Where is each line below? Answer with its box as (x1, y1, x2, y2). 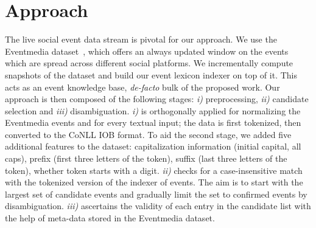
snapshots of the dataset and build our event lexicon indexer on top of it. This (5, 68, 297, 81)
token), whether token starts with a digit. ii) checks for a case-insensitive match (5, 164, 303, 176)
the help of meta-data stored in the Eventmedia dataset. (5, 212, 215, 224)
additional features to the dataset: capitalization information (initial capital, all (5, 140, 301, 153)
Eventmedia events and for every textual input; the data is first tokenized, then (5, 116, 301, 129)
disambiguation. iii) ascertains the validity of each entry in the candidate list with (5, 199, 311, 212)
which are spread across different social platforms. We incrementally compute (5, 57, 293, 69)
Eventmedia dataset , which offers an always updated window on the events (5, 44, 289, 57)
